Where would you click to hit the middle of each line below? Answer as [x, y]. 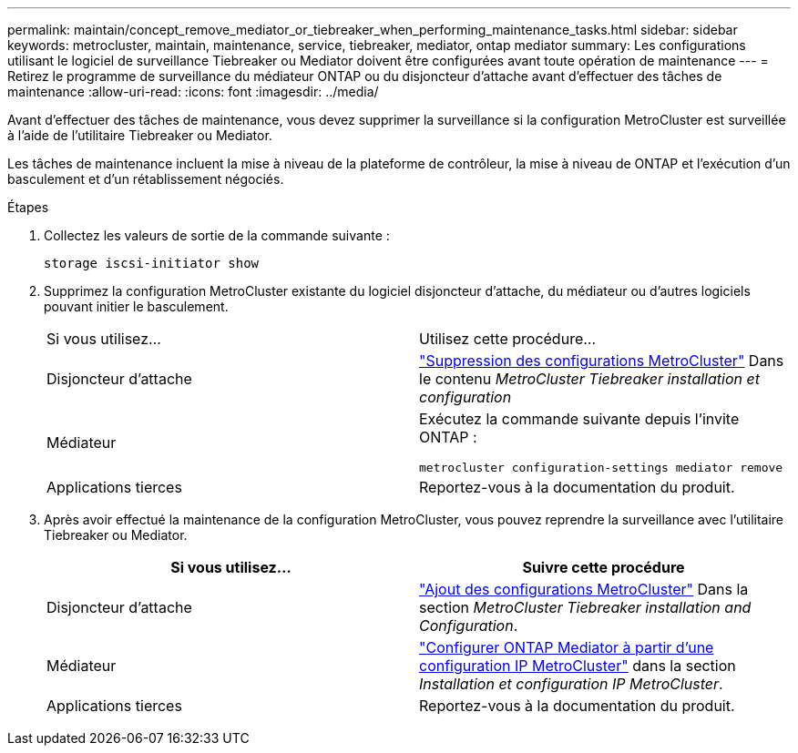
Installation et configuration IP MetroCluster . [571, 684]
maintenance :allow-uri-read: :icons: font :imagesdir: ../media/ [193, 92]
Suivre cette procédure [604, 567]
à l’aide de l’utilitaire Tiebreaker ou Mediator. [140, 135]
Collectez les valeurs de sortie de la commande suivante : [217, 235]
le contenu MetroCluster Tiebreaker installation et [589, 379]
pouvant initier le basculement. [136, 306]
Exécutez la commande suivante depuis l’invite [579, 419]
